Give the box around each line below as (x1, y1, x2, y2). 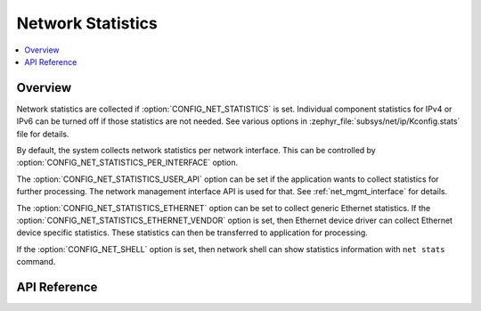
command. (16, 257, 56, 267)
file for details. (16, 128, 69, 139)
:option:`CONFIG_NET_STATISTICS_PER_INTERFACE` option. (16, 157, 239, 168)
